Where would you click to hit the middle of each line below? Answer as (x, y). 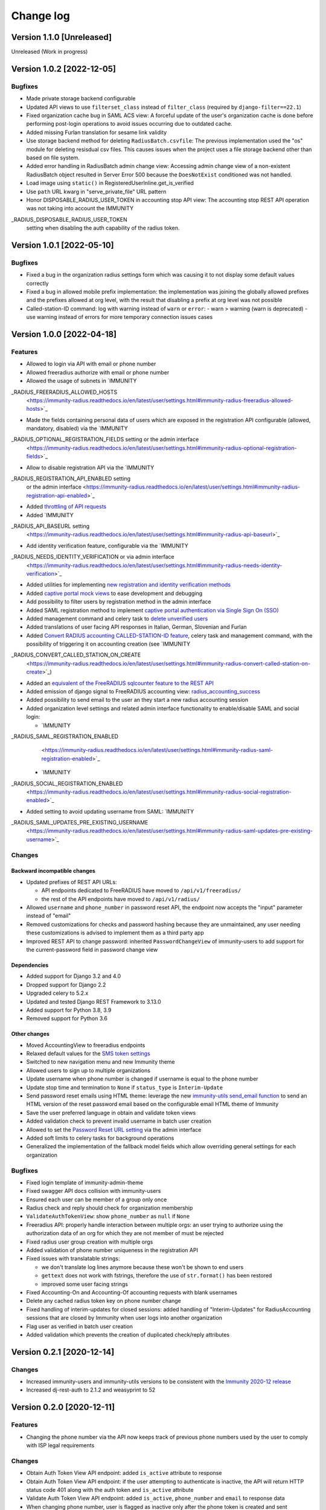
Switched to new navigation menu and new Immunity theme (101, 1062)
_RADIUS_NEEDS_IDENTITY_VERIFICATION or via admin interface (93, 557)
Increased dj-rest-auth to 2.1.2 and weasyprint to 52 (91, 1390)
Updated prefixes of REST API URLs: (72, 882)
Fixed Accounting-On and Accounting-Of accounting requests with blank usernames (132, 1292)
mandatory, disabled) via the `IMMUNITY (77, 428)
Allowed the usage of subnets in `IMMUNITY (81, 381)
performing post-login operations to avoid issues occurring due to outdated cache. (129, 124)
